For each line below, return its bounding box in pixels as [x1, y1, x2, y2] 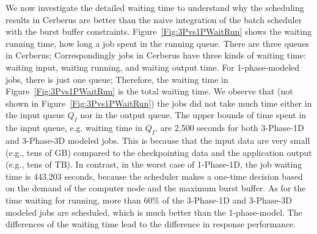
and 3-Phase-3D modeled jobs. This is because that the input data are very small [5, 133, 310, 146]
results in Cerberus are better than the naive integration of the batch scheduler [5, 13, 302, 26]
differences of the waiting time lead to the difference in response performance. [5, 218, 296, 230]
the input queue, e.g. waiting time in [5, 121, 143, 134]
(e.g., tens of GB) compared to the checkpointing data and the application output [5, 146, 312, 158]
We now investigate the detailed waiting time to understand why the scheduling [5, 1, 304, 13]
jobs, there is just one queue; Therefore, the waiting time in [5, 73, 228, 85]
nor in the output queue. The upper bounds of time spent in [80, 108, 307, 121]
